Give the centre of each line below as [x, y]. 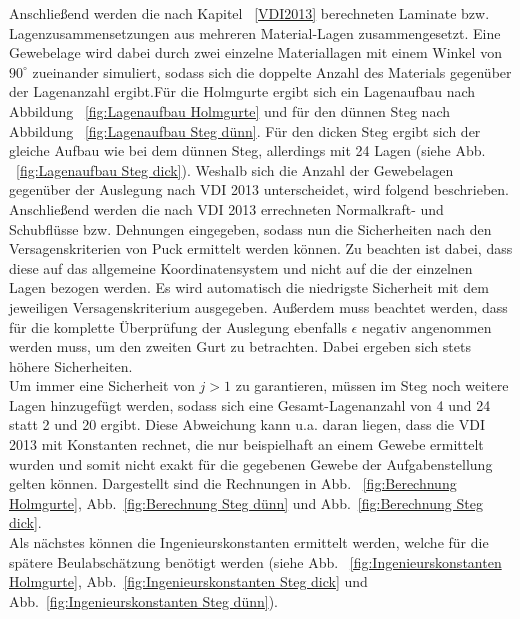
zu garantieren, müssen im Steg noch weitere [372, 385]
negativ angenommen [426, 326]
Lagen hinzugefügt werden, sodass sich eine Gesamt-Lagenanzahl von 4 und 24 [250, 404]
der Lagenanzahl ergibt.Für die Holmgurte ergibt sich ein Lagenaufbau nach [242, 91]
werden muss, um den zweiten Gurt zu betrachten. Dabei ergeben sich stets [240, 346]
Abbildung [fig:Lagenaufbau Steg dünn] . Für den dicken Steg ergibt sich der [245, 130]
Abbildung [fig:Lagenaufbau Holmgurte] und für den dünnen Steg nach [230, 110]
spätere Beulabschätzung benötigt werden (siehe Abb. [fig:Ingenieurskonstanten [255, 561]
